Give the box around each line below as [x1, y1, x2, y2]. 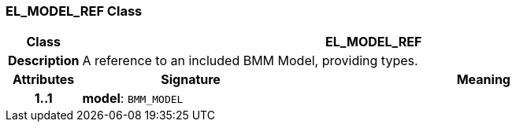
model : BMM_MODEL [82, 90, 184, 107]
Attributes [13, 71, 75, 88]
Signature [161, 71, 221, 88]
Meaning [456, 71, 510, 88]
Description [8, 53, 80, 69]
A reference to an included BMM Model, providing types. [82, 53, 418, 69]
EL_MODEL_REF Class [6, 3, 143, 19]
